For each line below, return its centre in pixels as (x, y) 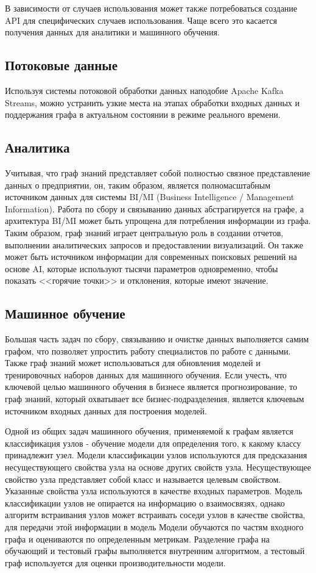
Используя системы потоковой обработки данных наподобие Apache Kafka (144, 90)
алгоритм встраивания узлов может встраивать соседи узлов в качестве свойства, (155, 515)
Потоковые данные (61, 65)
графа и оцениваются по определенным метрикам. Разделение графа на (137, 539)
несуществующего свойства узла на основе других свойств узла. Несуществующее (158, 467)
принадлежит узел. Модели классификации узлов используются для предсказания (156, 455)
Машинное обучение (65, 313)
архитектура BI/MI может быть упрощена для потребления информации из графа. (158, 221)
